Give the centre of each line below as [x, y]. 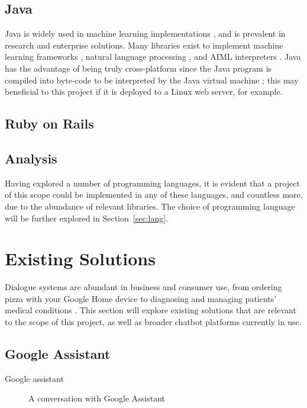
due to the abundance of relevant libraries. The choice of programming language [150, 206]
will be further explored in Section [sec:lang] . [86, 218]
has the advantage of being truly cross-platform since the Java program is [138, 68]
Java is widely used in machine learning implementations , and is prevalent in [145, 33]
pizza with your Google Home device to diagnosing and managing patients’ [141, 298]
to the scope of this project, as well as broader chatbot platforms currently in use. [153, 322]
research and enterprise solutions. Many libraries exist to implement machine [144, 45]
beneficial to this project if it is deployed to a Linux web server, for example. [144, 91]
